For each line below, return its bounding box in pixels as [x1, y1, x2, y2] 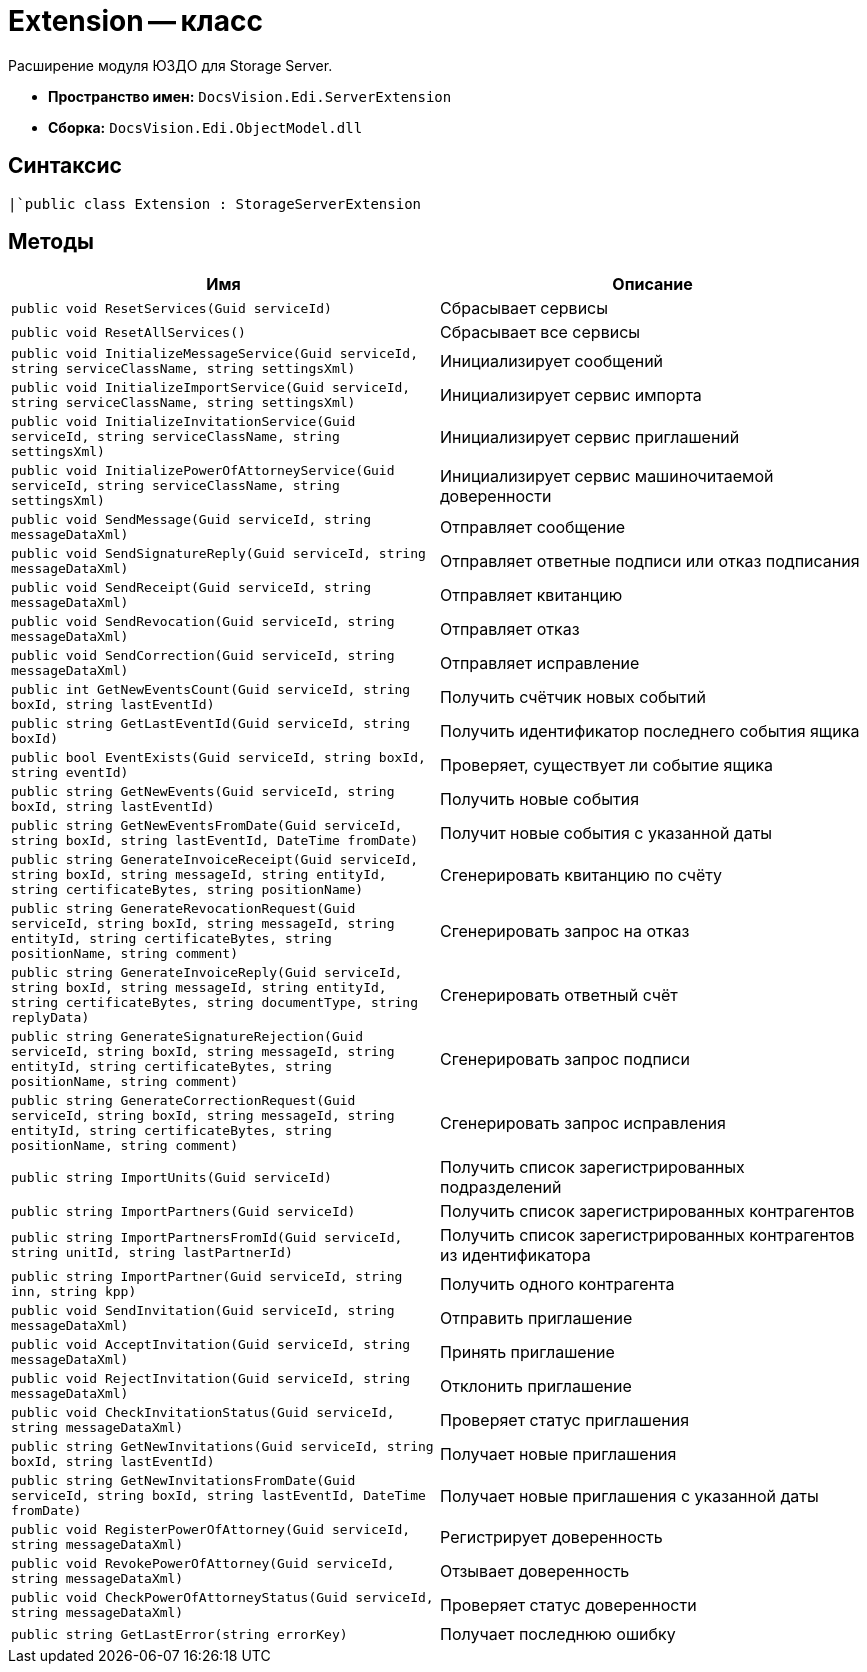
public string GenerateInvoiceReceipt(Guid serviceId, [11, 852, 418, 868]
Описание [612, 274, 693, 295]
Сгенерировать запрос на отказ [440, 921, 690, 942]
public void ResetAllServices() [11, 324, 246, 340]
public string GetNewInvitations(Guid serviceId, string [11, 1439, 434, 1455]
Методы [8, 229, 94, 255]
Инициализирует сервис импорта [440, 385, 702, 406]
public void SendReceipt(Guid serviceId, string [11, 580, 372, 596]
